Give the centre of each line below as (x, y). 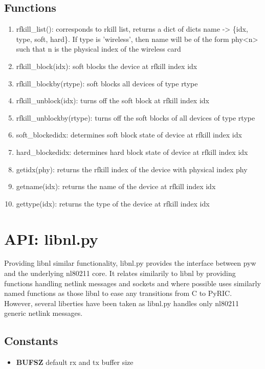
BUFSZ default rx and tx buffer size (75, 362)
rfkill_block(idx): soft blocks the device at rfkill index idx (107, 66)
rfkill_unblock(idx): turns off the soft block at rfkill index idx (113, 100)
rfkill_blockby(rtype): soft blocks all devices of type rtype (107, 83)
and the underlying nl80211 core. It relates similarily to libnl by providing (120, 273)
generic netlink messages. (43, 313)
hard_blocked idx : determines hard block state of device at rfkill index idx (132, 152)
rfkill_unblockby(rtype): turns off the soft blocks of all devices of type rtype (136, 117)
